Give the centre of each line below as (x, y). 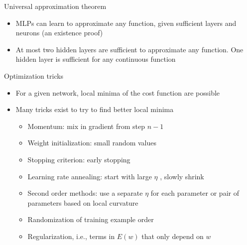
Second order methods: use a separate (85, 193)
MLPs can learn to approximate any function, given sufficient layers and (126, 23)
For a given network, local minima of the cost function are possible (118, 92)
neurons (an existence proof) (59, 33)
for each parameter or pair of (195, 193)
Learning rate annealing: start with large (90, 176)
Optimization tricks (34, 75)
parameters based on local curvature (83, 202)
